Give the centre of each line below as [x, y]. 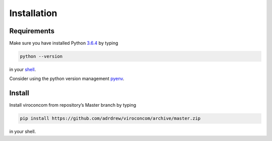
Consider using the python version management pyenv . [67, 79]
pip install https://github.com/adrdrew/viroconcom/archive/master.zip [110, 119]
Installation [33, 13]
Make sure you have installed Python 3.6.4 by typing [64, 43]
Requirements [32, 31]
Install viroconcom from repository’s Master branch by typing [73, 105]
